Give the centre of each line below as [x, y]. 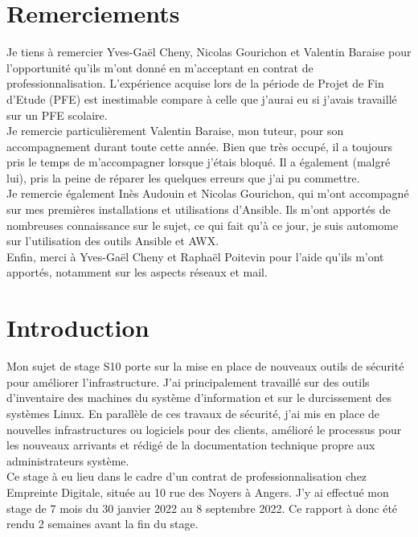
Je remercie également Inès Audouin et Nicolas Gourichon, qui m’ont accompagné [208, 193]
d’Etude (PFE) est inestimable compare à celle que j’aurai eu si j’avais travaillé [202, 98]
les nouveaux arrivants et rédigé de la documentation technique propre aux [191, 445]
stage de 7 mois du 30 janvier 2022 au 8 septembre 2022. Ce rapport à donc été [202, 508]
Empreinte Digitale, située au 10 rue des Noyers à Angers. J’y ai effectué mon [198, 492]
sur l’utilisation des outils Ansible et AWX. [113, 241]
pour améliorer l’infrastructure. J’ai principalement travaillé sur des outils [188, 381]
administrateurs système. [68, 460]
